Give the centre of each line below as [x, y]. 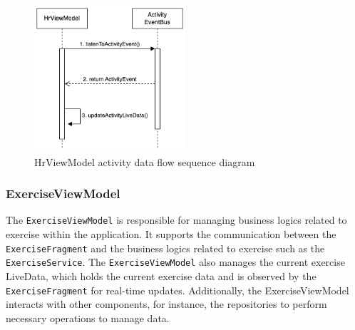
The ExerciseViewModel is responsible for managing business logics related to [176, 220]
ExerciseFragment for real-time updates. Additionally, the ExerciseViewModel [177, 290]
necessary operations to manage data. [88, 318]
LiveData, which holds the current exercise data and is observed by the [161, 275]
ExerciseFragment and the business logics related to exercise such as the [165, 248]
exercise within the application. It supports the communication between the [171, 234]
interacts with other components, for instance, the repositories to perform [166, 304]
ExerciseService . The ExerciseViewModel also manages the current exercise [175, 262]
